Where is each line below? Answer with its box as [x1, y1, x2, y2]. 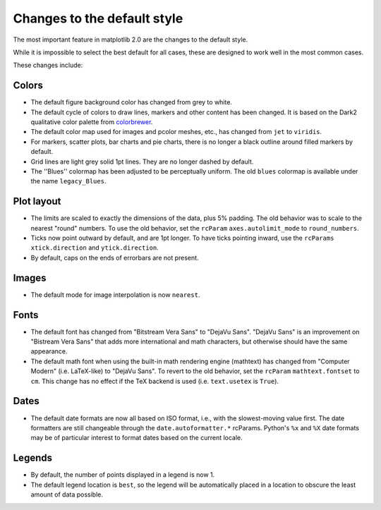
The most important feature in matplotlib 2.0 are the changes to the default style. [13, 35, 248, 44]
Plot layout [13, 195, 61, 207]
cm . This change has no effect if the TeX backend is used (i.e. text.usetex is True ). [30, 377, 279, 385]
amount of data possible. [30, 490, 104, 499]
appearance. [30, 347, 68, 356]
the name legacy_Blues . [30, 177, 107, 186]
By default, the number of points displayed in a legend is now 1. [30, 470, 215, 479]
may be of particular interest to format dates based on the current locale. [30, 434, 243, 442]
